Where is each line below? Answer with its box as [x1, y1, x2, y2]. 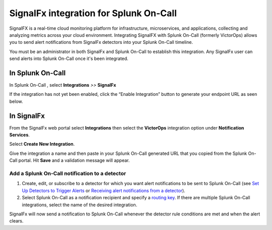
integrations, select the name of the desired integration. [22, 202, 138, 208]
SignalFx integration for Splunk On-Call [9, 8, 177, 19]
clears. [9, 218, 24, 224]
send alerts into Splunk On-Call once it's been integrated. [9, 55, 128, 62]
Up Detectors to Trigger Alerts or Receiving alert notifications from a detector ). [22, 187, 186, 194]
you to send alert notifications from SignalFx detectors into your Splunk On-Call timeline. [9, 39, 193, 45]
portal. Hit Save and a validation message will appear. [18, 157, 130, 163]
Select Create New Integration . [9, 141, 75, 147]
